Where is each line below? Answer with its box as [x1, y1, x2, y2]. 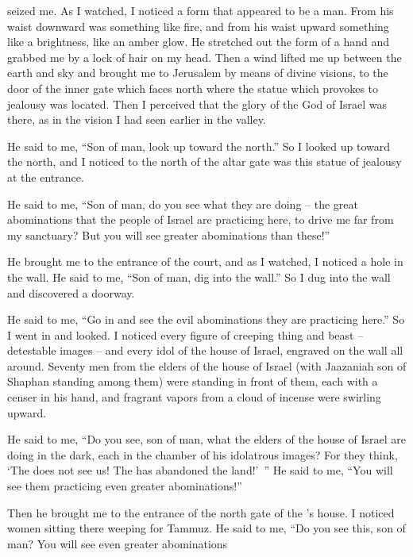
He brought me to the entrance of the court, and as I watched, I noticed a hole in [7, 253, 403, 270]
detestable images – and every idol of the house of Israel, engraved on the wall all [7, 342, 403, 359]
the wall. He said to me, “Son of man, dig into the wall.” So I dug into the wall [7, 268, 391, 285]
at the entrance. [7, 168, 84, 185]
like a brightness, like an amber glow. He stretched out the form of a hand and [7, 33, 390, 50]
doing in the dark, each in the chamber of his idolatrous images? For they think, [7, 446, 398, 463]
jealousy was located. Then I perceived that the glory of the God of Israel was [7, 95, 388, 112]
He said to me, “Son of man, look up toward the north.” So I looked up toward [7, 137, 391, 154]
